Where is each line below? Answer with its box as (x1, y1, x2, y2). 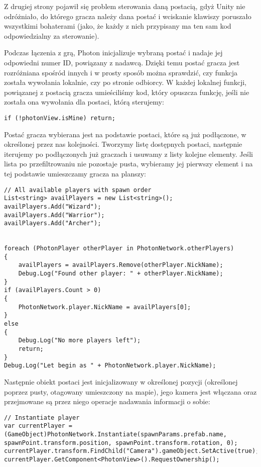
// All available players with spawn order (4, 186, 152, 194)
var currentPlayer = (4, 422, 73, 430)
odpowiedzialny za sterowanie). (4, 30, 99, 41)
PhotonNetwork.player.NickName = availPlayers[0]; (18, 303, 191, 311)
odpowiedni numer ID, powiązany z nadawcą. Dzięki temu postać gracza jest (4, 57, 240, 67)
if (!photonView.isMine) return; (4, 114, 115, 122)
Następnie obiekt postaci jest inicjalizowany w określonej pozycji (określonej (4, 377, 238, 387)
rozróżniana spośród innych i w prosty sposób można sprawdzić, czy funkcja (4, 67, 237, 77)
